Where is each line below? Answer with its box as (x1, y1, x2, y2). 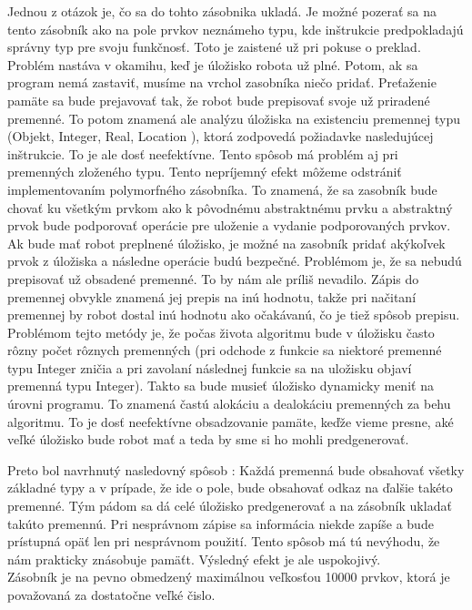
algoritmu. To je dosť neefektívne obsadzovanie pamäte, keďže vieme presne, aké (7, 412, 454, 431)
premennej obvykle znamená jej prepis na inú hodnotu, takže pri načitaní (7, 287, 417, 306)
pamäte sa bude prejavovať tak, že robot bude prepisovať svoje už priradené (7, 90, 430, 109)
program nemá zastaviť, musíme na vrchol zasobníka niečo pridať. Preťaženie (7, 73, 437, 92)
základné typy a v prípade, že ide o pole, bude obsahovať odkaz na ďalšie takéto (7, 478, 453, 497)
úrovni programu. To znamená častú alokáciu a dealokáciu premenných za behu (7, 394, 451, 413)
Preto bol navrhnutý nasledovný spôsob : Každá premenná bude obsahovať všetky (7, 460, 465, 479)
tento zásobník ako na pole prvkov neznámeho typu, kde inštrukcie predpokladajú (7, 19, 464, 38)
